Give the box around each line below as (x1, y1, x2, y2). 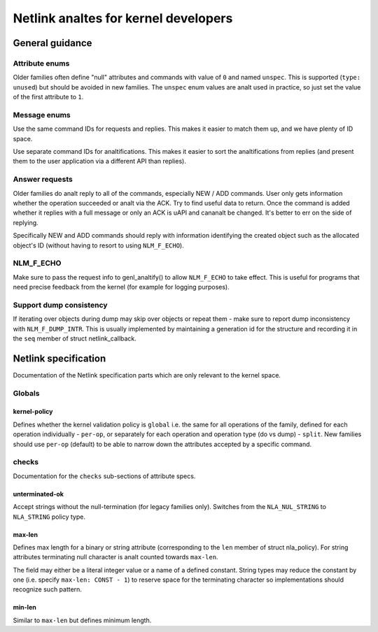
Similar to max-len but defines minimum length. (13, 616, 152, 624)
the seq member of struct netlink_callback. (13, 334, 136, 343)
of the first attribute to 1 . (13, 93, 84, 101)
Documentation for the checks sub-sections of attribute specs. (13, 472, 196, 480)
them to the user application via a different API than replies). (13, 157, 187, 166)
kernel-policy (13, 408, 53, 416)
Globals (13, 388, 40, 398)
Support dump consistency (13, 300, 108, 310)
